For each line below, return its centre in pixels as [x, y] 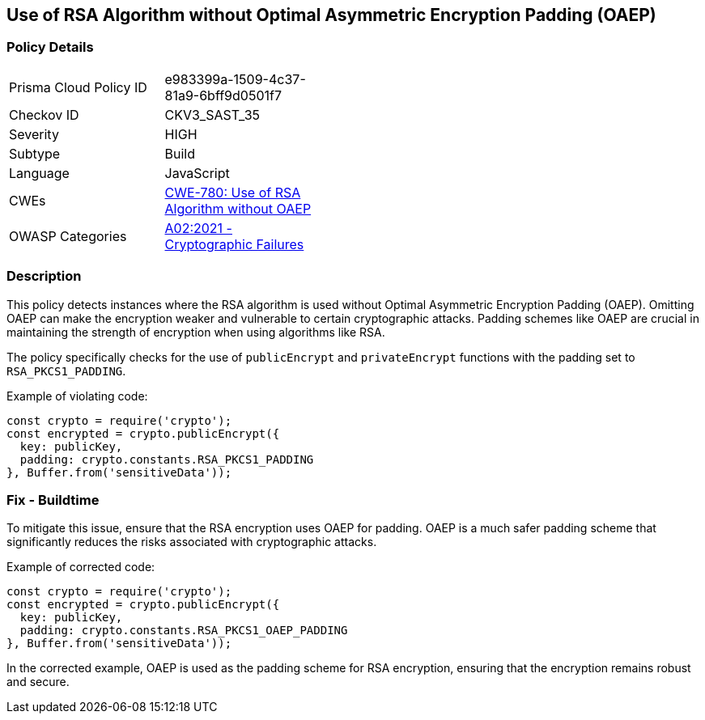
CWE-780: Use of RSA [233, 192]
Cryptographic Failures [234, 244]
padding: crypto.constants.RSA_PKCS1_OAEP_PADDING [184, 631]
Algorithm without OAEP [238, 208]
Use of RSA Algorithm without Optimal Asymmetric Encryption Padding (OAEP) [331, 15]
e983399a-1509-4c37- [235, 79]
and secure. [38, 682]
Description [44, 276]
